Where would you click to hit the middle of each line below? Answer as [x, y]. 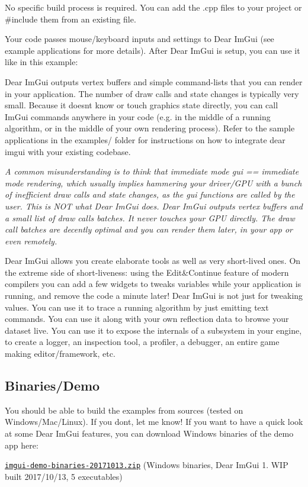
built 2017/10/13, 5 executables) [64, 476]
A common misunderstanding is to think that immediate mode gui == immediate [152, 171]
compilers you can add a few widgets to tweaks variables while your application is [153, 284]
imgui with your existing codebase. [68, 151]
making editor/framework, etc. [60, 354]
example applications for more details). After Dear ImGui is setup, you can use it [153, 50]
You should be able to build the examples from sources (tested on [124, 410]
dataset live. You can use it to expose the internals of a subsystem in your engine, [153, 330]
